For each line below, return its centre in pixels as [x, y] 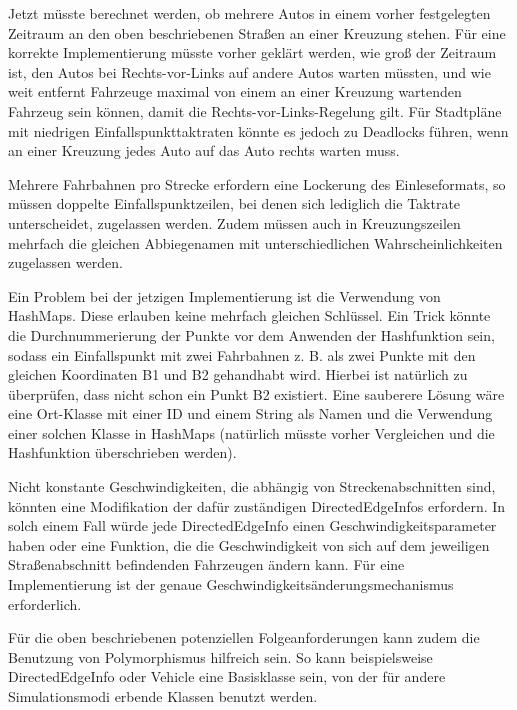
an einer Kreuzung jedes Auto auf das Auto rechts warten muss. [204, 150]
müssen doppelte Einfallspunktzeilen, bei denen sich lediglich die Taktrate [234, 203]
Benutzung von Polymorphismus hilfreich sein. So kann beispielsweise [220, 656]
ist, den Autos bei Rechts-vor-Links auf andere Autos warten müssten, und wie [249, 71]
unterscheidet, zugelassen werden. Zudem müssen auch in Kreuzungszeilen [234, 222]
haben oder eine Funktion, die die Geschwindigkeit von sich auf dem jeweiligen [249, 544]
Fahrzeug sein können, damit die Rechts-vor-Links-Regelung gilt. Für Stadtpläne [255, 110]
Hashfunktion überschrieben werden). [122, 452]
